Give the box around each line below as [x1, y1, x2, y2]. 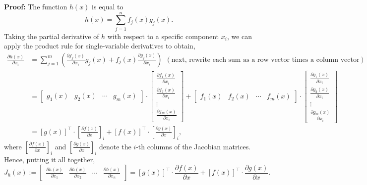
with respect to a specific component [107, 31, 219, 41]
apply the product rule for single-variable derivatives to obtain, [4, 41, 195, 51]
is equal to [92, 1, 123, 11]
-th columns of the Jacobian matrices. [136, 141, 251, 151]
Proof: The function [4, 1, 67, 11]
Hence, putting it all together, [4, 154, 95, 165]
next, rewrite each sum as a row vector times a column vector [171, 56, 360, 63]
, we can [227, 31, 252, 41]
